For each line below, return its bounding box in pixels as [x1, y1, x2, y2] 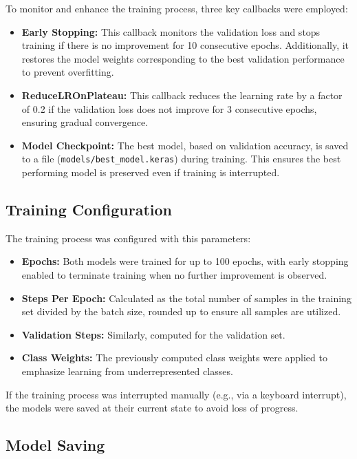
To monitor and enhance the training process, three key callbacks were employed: [6, 1, 348, 15]
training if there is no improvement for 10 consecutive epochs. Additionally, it [21, 38, 349, 52]
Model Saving [6, 434, 105, 456]
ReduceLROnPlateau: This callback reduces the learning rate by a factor [21, 87, 343, 102]
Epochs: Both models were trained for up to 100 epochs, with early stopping [21, 254, 349, 268]
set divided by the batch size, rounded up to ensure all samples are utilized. [21, 304, 341, 319]
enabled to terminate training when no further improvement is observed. [21, 267, 327, 281]
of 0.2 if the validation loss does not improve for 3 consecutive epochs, [21, 101, 317, 116]
